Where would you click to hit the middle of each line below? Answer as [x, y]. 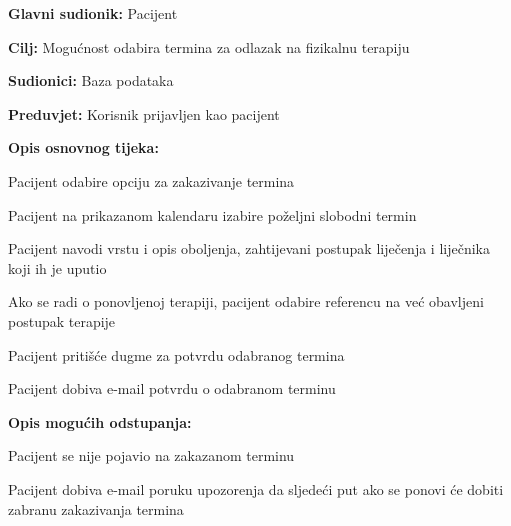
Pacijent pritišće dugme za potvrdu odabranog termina [176, 354]
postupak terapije [62, 320]
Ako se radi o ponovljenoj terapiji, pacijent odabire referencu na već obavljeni [246, 301]
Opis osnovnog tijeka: [83, 147]
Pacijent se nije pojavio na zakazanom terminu [151, 455]
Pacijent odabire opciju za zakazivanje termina [151, 180]
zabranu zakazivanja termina [96, 508]
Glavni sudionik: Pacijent [93, 13]
